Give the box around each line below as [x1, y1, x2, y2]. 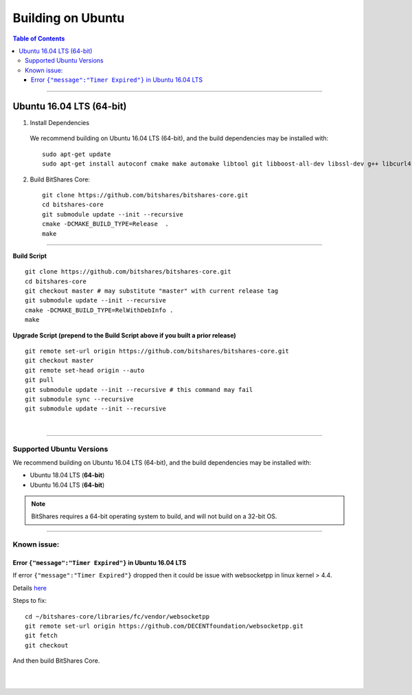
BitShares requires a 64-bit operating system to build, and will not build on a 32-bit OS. [31, 512, 277, 520]
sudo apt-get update [42, 150, 111, 158]
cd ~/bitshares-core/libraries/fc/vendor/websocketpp [25, 613, 209, 620]
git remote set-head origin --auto [25, 366, 145, 374]
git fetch [25, 632, 58, 639]
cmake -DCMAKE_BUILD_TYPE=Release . [42, 220, 170, 228]
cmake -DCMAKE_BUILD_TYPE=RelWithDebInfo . [25, 306, 174, 314]
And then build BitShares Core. [12, 657, 100, 665]
